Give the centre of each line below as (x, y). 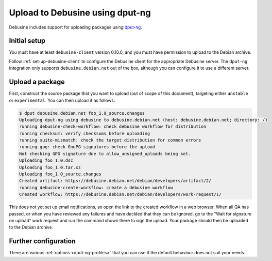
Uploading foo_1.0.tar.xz (50, 167)
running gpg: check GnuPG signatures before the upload (87, 147)
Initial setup (27, 41)
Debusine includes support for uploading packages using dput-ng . (76, 27)
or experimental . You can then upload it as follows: (62, 100)
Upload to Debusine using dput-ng (80, 13)
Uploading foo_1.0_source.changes (60, 174)
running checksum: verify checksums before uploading (85, 133)
